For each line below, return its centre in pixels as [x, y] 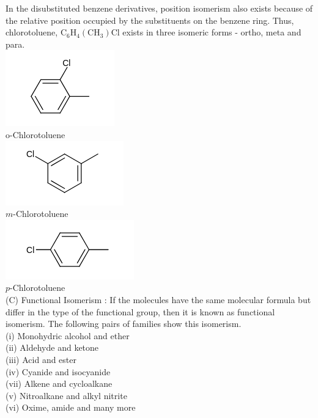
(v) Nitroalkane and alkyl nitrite [66, 395]
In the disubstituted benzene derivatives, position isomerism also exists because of [159, 8]
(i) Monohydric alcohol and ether [68, 335]
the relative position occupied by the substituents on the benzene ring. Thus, [150, 20]
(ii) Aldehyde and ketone [52, 347]
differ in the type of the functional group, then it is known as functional [140, 311]
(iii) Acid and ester [41, 359]
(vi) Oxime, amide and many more [71, 407]
